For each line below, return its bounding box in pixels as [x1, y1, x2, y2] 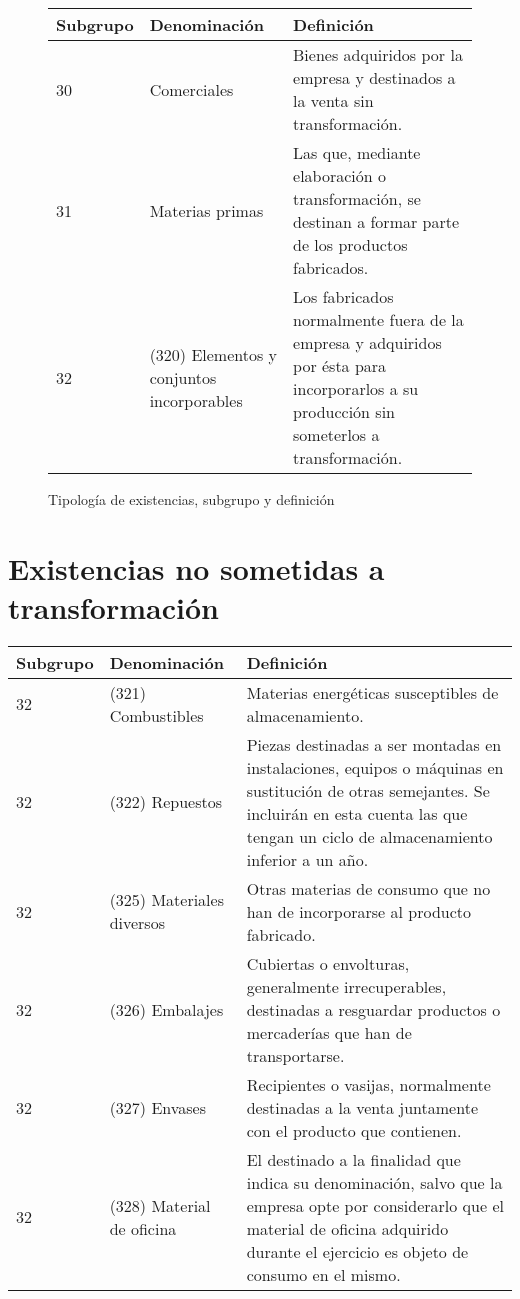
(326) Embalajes [109, 997, 224, 1021]
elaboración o [293, 164, 386, 187]
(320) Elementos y [149, 342, 278, 366]
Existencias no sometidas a [8, 547, 385, 588]
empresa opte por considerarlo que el [246, 1193, 504, 1217]
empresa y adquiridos [293, 331, 442, 354]
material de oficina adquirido [246, 1216, 449, 1240]
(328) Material [109, 1193, 211, 1217]
